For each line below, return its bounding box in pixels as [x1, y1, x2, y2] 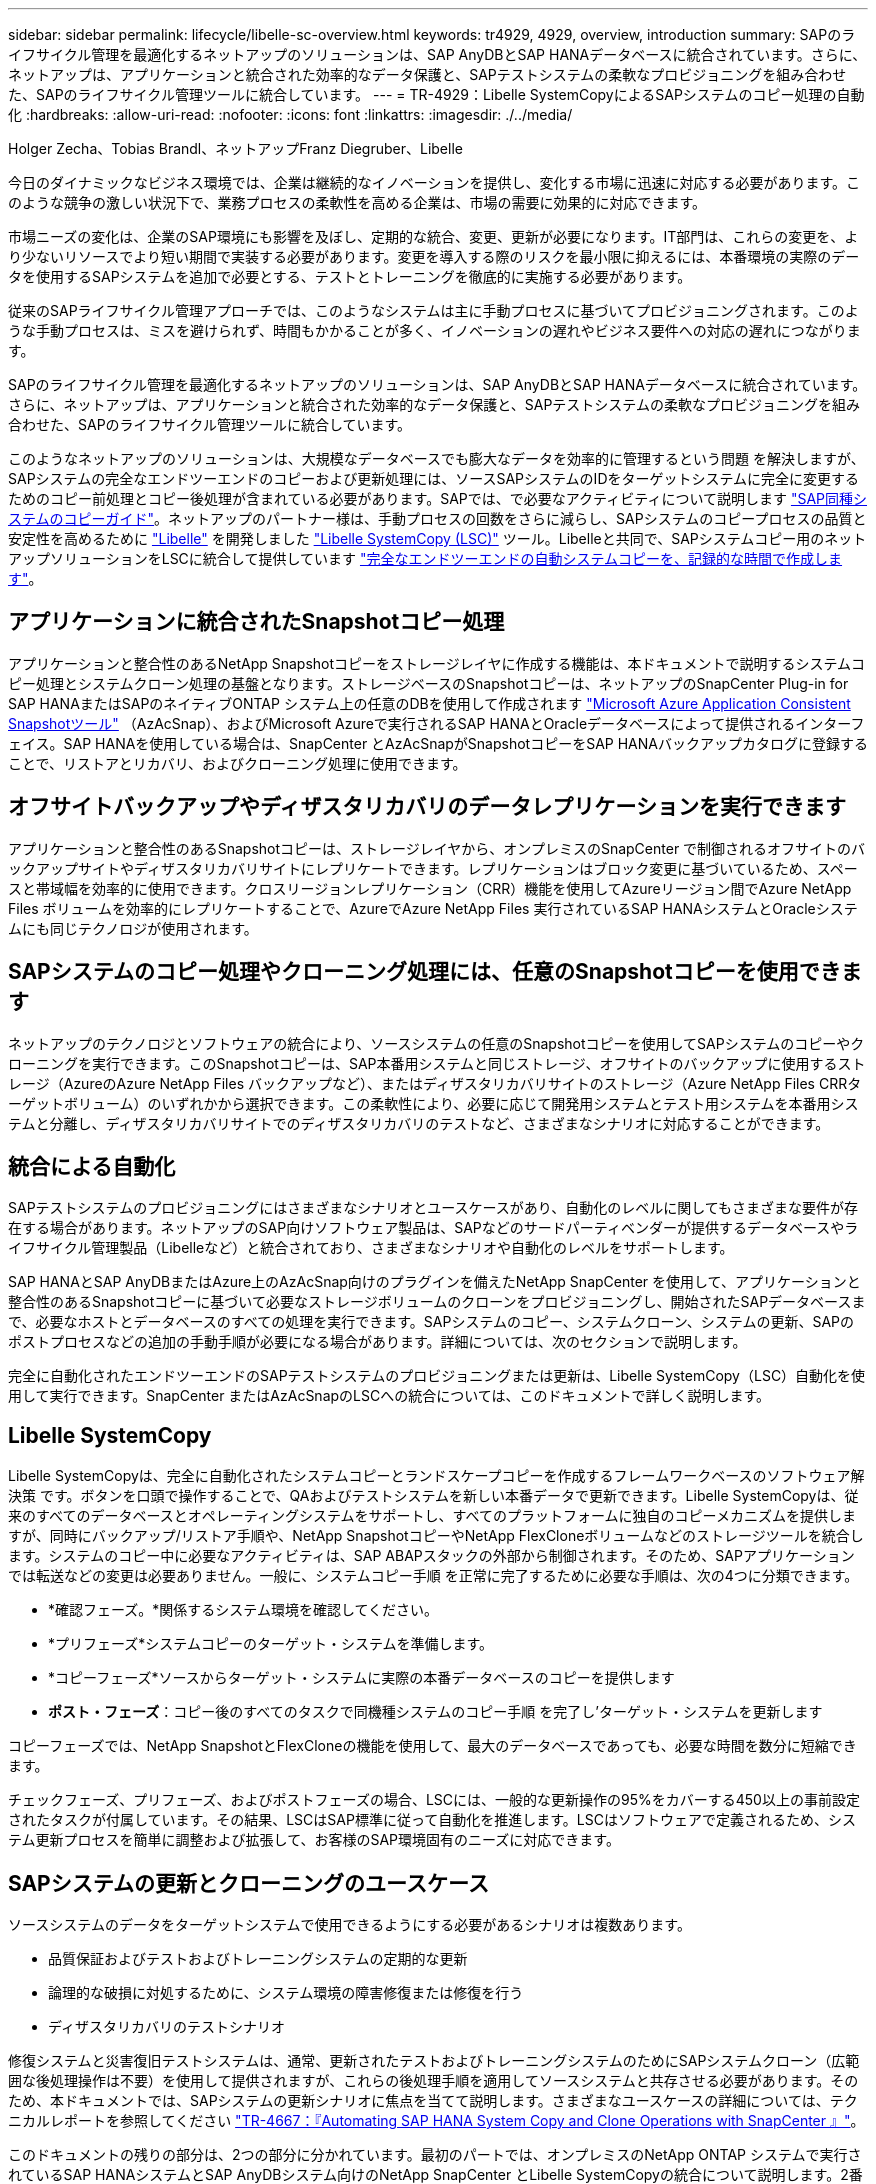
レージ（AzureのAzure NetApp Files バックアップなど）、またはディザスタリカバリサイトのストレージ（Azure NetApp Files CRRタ [8, 1074, 862, 1092]
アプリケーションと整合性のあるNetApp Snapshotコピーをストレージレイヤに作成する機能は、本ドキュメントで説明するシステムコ [8, 654, 865, 672]
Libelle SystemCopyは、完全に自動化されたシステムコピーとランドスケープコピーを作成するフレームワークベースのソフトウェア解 [8, 1467, 865, 1485]
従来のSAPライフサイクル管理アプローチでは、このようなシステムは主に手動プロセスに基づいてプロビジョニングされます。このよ [8, 302, 859, 319]
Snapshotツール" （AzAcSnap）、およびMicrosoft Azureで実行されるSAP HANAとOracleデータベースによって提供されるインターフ [8, 714, 865, 732]
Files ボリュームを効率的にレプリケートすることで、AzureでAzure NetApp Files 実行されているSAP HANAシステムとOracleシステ [8, 899, 858, 917]
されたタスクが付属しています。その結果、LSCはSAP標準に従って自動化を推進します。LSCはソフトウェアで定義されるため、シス [8, 1811, 856, 1829]
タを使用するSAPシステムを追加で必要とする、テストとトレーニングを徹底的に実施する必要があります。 [8, 268, 692, 285]
